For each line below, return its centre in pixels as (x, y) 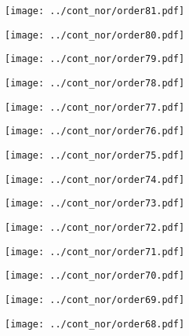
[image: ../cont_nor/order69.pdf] (95, 299)
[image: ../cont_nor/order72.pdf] (95, 227)
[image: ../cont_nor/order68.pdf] (95, 324)
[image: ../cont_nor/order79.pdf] (95, 59)
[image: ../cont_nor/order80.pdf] (95, 35)
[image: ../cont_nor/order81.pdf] (95, 11)
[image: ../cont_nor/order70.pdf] (95, 276)
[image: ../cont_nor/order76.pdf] (95, 131)
